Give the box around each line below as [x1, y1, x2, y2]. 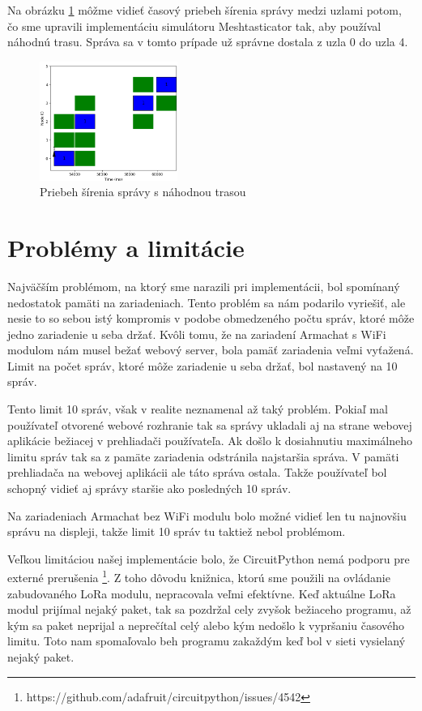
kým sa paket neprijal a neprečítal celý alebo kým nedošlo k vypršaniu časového [7, 616, 405, 633]
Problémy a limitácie [7, 230, 245, 263]
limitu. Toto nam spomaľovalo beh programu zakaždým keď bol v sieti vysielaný [7, 632, 406, 649]
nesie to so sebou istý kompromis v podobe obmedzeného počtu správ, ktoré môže [7, 310, 415, 327]
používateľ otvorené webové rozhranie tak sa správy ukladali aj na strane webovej [7, 416, 412, 433]
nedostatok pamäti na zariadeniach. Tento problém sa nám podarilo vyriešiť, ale [7, 293, 406, 311]
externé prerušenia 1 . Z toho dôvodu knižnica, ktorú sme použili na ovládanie [7, 567, 390, 586]
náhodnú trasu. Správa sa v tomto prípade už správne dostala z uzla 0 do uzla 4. [7, 33, 408, 50]
